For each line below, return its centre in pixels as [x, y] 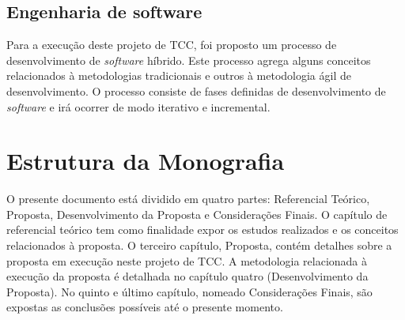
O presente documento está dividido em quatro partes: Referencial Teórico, [188, 199]
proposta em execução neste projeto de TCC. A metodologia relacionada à [187, 260]
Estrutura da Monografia [146, 161]
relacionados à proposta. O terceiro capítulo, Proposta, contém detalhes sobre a [199, 245]
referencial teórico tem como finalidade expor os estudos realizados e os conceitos [202, 230]
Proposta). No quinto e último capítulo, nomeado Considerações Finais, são [189, 291]
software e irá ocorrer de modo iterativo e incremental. [138, 106]
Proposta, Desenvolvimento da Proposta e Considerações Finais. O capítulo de [197, 214]
